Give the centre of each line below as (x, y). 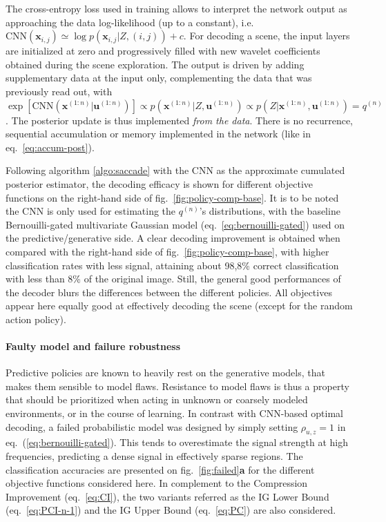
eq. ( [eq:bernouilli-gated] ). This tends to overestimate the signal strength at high (177, 442)
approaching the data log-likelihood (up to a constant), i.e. (130, 22)
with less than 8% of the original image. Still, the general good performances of (173, 279)
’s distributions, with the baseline (270, 211)
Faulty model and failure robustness (93, 346)
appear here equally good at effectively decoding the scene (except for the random (179, 306)
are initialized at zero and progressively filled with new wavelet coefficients (163, 51)
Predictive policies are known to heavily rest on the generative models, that (165, 373)
